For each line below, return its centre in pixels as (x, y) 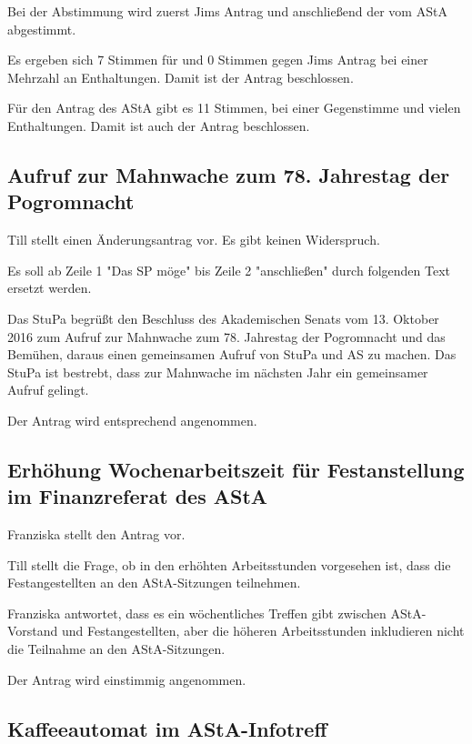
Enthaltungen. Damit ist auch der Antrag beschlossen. (159, 125)
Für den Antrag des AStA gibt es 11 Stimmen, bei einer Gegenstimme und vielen (234, 108)
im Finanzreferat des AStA (138, 496)
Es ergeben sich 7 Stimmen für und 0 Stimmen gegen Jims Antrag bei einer (218, 60)
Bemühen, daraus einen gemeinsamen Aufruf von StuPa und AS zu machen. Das (232, 354)
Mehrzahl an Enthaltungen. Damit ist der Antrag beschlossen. (181, 77)
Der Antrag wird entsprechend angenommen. (132, 420)
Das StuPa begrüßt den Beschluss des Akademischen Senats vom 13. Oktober (223, 318)
